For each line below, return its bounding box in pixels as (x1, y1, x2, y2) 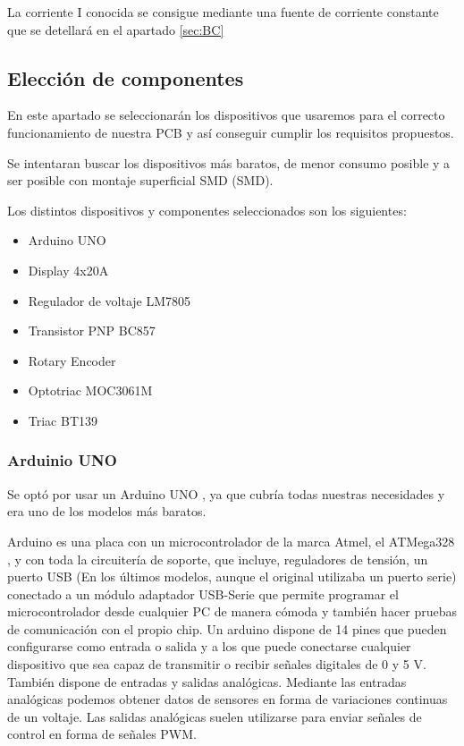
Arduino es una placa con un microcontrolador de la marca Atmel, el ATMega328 (7, 531, 455, 550)
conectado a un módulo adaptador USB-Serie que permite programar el (7, 584, 399, 603)
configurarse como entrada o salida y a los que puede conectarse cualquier (7, 637, 411, 656)
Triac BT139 (28, 411, 98, 429)
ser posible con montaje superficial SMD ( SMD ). (7, 171, 274, 190)
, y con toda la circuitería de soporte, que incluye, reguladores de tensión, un (7, 549, 428, 568)
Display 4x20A (28, 260, 109, 279)
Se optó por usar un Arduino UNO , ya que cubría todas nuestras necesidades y (7, 484, 445, 503)
